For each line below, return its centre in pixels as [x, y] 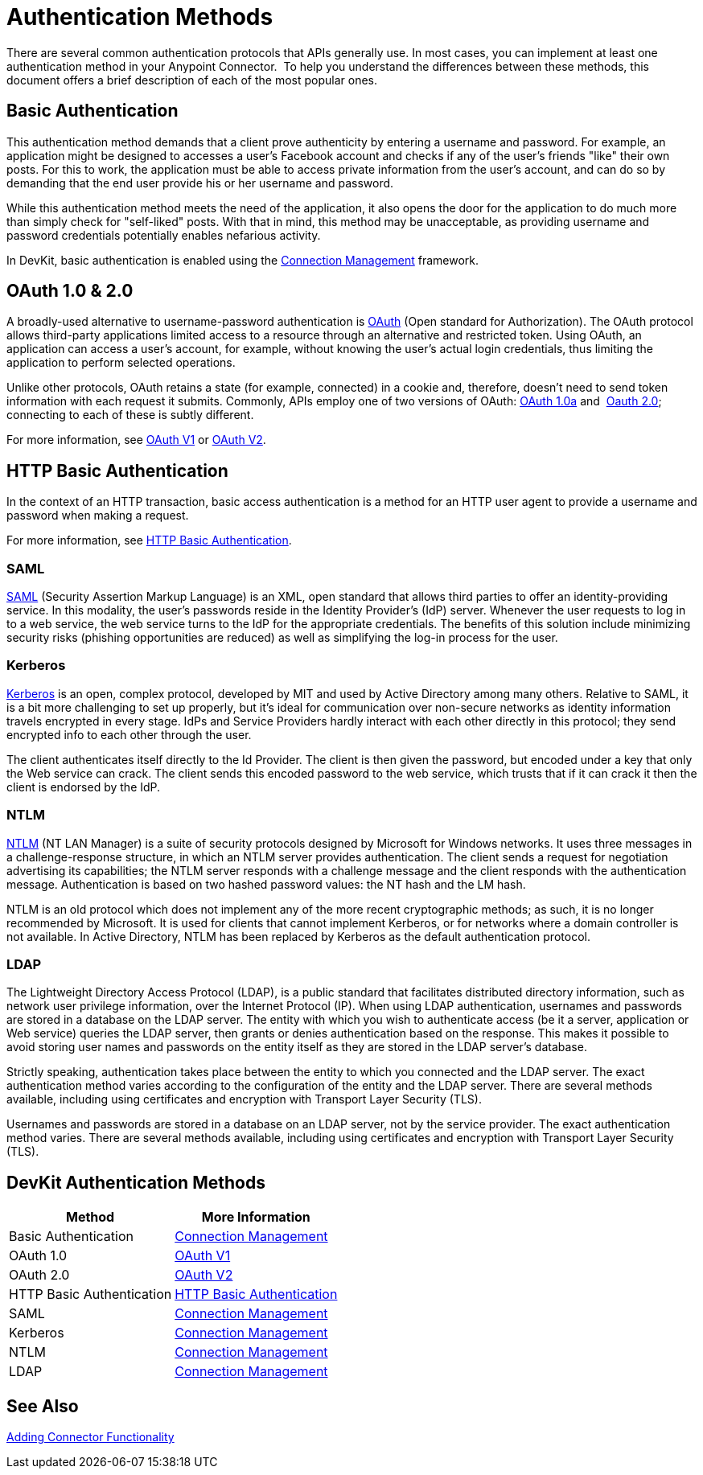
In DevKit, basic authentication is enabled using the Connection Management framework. [243, 260]
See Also [43, 1406]
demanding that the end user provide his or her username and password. [200, 183]
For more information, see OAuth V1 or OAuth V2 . [136, 440]
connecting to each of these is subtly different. [130, 415]
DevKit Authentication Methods [136, 1182]
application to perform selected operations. [121, 363]
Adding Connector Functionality [90, 1436]
